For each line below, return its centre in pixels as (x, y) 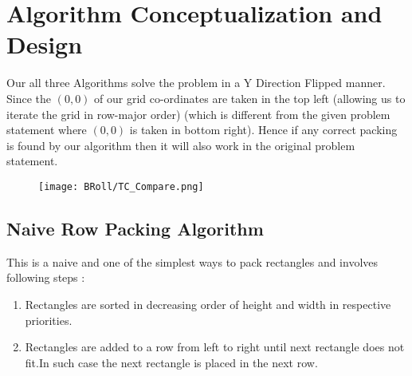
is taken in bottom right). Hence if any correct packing (263, 130)
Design (45, 44)
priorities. (49, 320)
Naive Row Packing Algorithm (135, 228)
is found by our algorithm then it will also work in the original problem (181, 145)
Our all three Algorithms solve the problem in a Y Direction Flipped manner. (196, 83)
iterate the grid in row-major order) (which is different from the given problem (198, 114)
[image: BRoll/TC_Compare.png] (121, 186)
